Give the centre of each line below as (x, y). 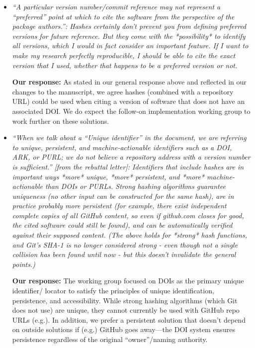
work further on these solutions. (61, 121)
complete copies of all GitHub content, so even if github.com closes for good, (128, 215)
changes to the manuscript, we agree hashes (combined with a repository (123, 91)
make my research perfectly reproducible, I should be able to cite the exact (124, 55)
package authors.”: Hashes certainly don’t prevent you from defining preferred (129, 26)
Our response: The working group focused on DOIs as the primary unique (128, 281)
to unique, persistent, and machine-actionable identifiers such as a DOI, (122, 147)
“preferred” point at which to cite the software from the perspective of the (123, 16)
